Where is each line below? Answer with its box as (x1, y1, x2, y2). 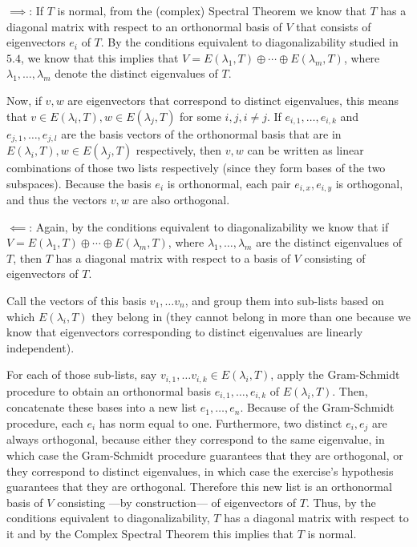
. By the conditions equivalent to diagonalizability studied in (100, 34, 399, 50)
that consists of (296, 18, 371, 34)
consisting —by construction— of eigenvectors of (57, 493, 297, 510)
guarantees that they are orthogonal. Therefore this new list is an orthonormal (6, 478, 392, 495)
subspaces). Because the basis (6, 175, 152, 191)
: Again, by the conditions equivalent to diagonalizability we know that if (29, 218, 389, 235)
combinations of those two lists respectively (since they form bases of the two (6, 159, 386, 176)
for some (180, 107, 221, 124)
